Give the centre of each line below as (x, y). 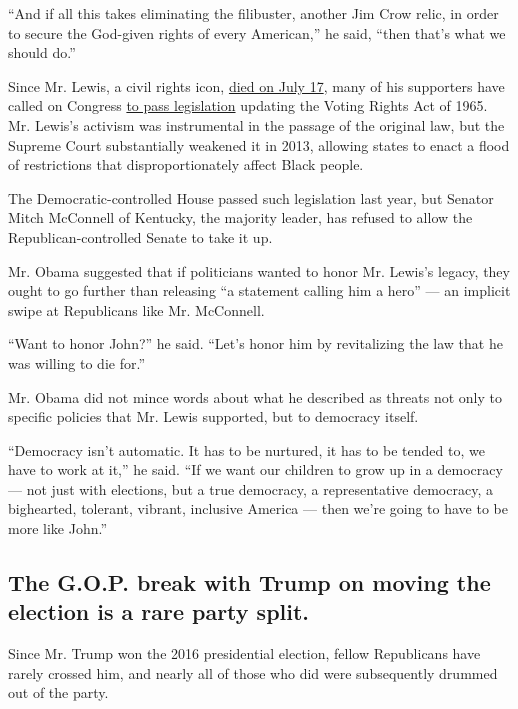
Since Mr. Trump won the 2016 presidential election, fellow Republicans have (244, 653)
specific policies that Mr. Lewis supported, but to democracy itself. (213, 416)
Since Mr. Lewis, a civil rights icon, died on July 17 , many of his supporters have (256, 85)
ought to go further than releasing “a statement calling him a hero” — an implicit (259, 290)
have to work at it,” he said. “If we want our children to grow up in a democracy (255, 469)
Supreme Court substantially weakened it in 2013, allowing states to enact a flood (259, 144)
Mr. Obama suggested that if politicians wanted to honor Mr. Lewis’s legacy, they (259, 270)
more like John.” (58, 528)
